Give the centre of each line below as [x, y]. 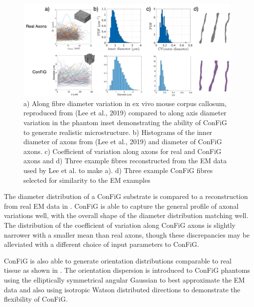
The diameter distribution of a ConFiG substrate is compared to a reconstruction [126, 196]
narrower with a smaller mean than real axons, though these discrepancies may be [127, 234]
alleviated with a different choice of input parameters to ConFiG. [102, 244]
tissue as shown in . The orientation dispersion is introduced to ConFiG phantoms [127, 270]
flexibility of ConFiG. [36, 299]
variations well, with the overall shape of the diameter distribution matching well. [126, 215]
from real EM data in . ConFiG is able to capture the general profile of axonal [121, 206]
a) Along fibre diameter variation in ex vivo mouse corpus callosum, [125, 103]
